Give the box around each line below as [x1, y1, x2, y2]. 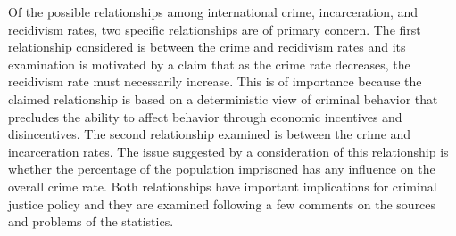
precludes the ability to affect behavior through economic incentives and [8, 107, 402, 126]
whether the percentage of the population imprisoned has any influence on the [8, 159, 435, 178]
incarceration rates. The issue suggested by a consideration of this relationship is [8, 142, 449, 160]
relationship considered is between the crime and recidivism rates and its [8, 37, 406, 56]
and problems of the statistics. [8, 212, 174, 231]
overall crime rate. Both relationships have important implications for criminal [8, 176, 437, 195]
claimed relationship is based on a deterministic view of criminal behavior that [8, 89, 438, 108]
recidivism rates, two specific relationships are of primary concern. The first [8, 20, 421, 38]
